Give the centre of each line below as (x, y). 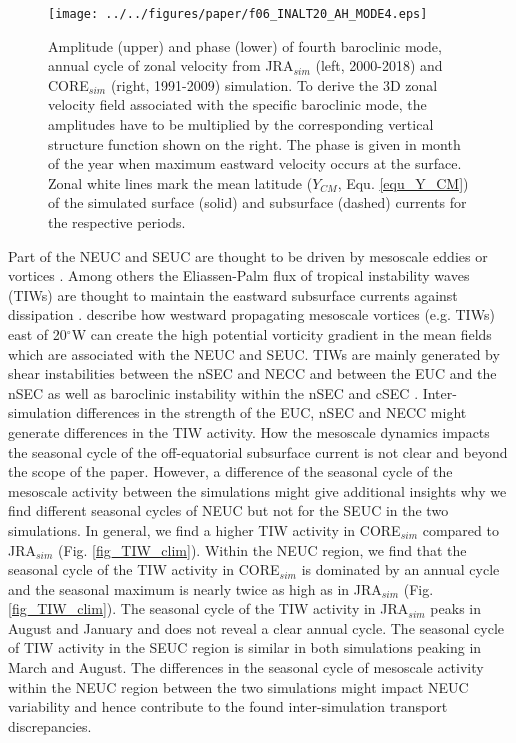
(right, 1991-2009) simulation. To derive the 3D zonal (274, 84)
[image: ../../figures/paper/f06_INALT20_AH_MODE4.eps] (238, 14)
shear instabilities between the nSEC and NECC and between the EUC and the (252, 373)
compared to (460, 529)
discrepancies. (50, 725)
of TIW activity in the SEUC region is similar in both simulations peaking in (245, 647)
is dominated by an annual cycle (400, 569)
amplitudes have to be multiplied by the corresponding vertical (241, 124)
